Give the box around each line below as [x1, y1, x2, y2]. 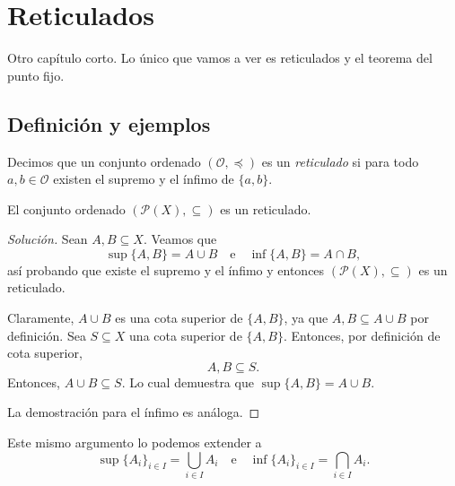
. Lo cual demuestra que [121, 372, 254, 391]
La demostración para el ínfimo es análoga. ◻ [7, 403, 260, 421]
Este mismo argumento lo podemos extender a [7, 433, 262, 452]
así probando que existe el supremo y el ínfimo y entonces [7, 260, 325, 279]
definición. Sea [7, 325, 86, 344]
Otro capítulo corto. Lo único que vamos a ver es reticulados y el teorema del [7, 48, 433, 67]
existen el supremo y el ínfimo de [53, 169, 234, 188]
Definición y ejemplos [7, 109, 211, 137]
